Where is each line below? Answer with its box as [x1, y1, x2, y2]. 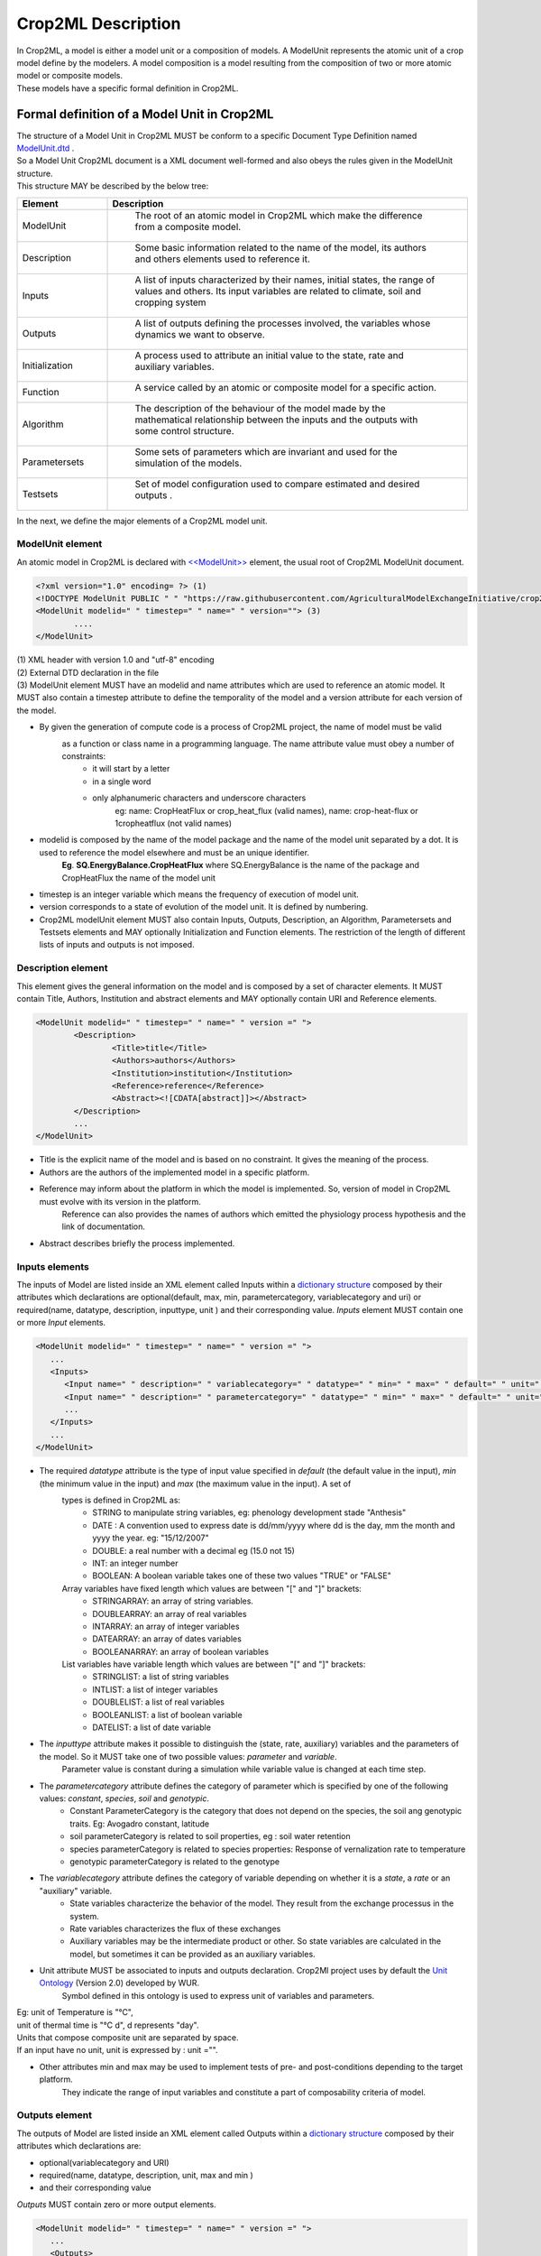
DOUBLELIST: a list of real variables [92, 1697, 225, 1707]
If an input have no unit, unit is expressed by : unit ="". [16, 2045, 218, 2056]
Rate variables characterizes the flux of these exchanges [69, 1923, 281, 1934]
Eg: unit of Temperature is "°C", [16, 2007, 134, 2018]
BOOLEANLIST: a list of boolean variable [92, 1709, 243, 1720]
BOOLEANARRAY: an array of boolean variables [92, 1646, 270, 1657]
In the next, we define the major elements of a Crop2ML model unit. [16, 515, 268, 526]
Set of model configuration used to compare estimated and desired [134, 477, 420, 490]
